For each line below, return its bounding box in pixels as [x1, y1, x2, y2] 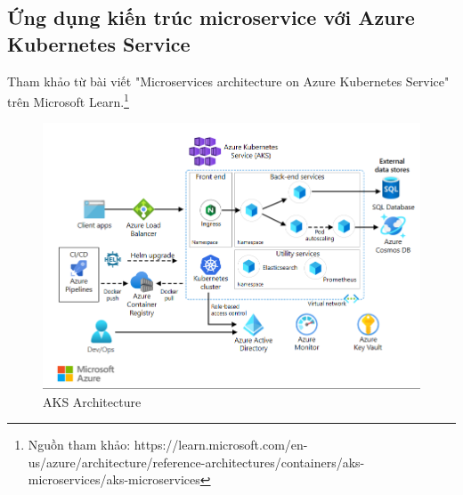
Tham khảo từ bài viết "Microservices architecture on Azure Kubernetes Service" [7, 71, 450, 90]
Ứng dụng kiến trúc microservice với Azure [7, 4, 415, 31]
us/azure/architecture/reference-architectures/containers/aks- [28, 452, 365, 471]
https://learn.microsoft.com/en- [134, 435, 308, 454]
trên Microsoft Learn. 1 [7, 90, 129, 110]
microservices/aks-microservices [28, 470, 200, 489]
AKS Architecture [43, 392, 142, 410]
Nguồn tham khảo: [28, 435, 131, 454]
